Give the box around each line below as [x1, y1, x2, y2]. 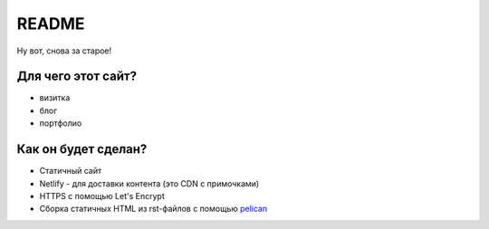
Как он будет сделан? [16, 141, 148, 157]
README [16, 14, 85, 33]
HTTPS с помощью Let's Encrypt [39, 190, 165, 201]
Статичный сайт [39, 166, 102, 177]
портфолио [39, 118, 82, 129]
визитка [39, 92, 71, 103]
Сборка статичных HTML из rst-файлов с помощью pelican [39, 204, 267, 215]
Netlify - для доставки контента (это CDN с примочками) [39, 177, 260, 189]
